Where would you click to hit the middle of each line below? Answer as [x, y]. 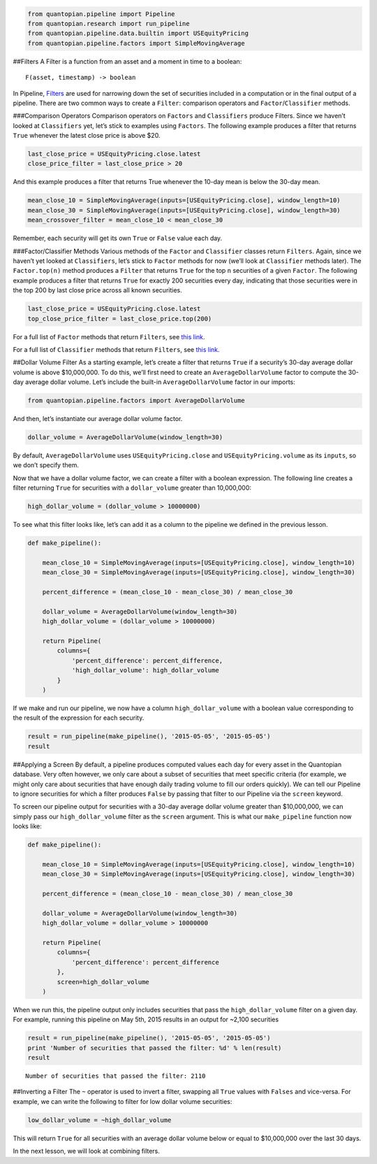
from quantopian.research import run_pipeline [109, 23]
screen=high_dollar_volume [103, 982]
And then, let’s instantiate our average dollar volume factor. [98, 419]
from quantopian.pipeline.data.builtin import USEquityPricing [138, 34]
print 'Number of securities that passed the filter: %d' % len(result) [155, 1048]
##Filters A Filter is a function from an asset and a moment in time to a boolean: [127, 61]
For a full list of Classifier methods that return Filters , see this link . [116, 349]
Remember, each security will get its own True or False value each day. [118, 239]
